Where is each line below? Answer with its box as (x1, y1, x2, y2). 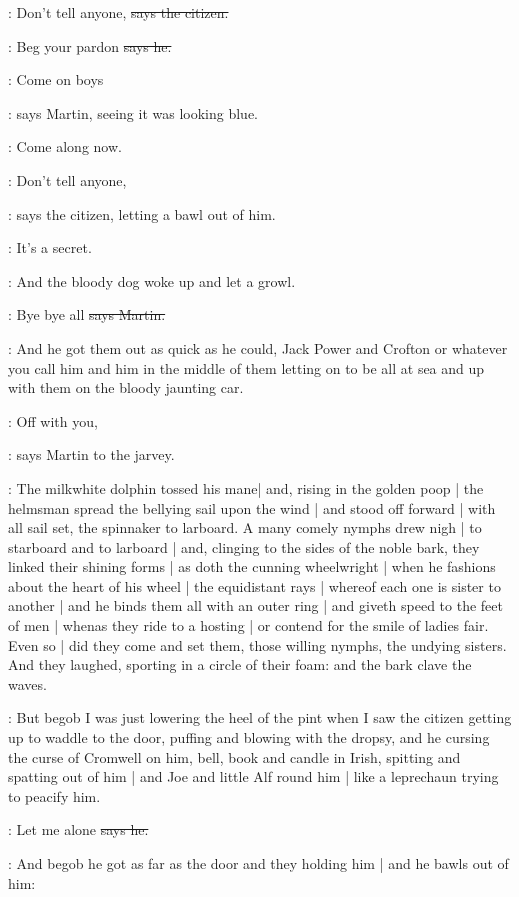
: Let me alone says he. (8, 819, 149, 840)
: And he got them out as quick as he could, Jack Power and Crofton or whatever (8, 337, 508, 358)
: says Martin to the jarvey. (8, 444, 175, 465)
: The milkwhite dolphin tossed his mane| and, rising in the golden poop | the (8, 477, 484, 498)
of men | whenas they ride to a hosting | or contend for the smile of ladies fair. (8, 615, 489, 636)
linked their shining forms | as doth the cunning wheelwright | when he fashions (8, 556, 496, 577)
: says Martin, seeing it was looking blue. (8, 102, 259, 123)
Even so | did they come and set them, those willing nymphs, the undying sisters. (8, 634, 507, 655)
